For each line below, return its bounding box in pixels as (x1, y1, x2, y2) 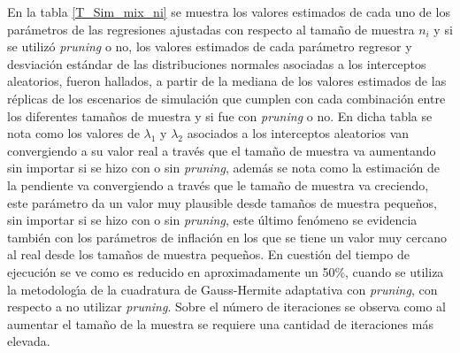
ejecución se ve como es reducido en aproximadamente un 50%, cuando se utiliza (7, 262, 444, 280)
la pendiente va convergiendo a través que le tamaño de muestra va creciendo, (7, 175, 429, 194)
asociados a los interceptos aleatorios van (187, 124, 410, 142)
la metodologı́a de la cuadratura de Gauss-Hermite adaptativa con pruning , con (7, 280, 438, 298)
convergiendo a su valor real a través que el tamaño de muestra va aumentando (7, 141, 436, 159)
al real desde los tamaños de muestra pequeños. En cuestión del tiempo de (7, 245, 410, 264)
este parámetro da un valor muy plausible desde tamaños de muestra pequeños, (7, 193, 437, 211)
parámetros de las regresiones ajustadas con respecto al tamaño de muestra (7, 19, 415, 38)
